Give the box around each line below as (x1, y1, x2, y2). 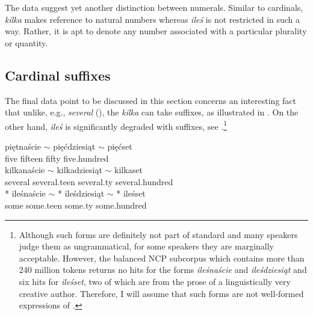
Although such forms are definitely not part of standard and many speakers (19, 228, 298, 240)
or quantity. (5, 36, 48, 49)
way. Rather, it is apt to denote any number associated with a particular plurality (5, 25, 307, 37)
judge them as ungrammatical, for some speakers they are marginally (19, 240, 274, 252)
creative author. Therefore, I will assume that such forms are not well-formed (19, 287, 304, 299)
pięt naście (5, 140, 41, 153)
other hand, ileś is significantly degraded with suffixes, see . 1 (5, 118, 227, 132)
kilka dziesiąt (57, 164, 102, 176)
